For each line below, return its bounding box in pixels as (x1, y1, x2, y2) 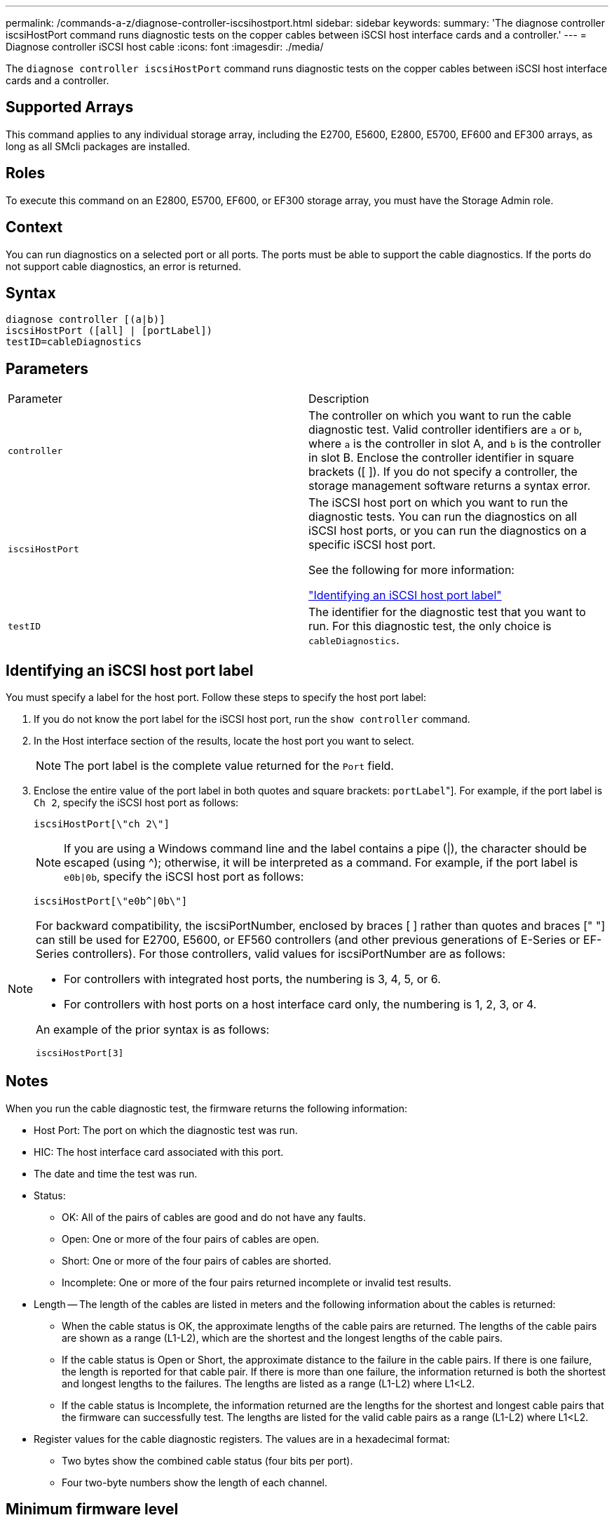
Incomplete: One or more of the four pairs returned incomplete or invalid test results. (62, 1276, 451, 1288)
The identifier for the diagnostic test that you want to (308, 605, 586, 620)
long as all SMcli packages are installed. (6, 140, 190, 152)
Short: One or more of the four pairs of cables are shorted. (62, 1254, 332, 1267)
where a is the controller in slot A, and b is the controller (308, 436, 601, 451)
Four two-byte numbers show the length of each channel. (62, 1476, 327, 1488)
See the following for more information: (308, 563, 514, 578)
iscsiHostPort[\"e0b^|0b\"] (34, 895, 188, 907)
